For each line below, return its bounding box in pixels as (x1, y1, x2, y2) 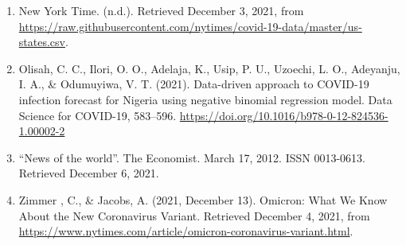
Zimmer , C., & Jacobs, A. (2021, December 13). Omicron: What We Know (18, 191, 388, 208)
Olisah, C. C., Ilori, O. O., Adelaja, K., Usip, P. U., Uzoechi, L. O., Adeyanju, (18, 60, 400, 76)
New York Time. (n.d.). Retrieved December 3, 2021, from (18, 2, 304, 18)
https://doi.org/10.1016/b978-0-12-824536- (179, 107, 388, 123)
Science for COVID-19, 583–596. (18, 107, 177, 123)
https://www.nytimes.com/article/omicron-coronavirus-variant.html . (18, 223, 353, 239)
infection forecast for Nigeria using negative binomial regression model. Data (18, 91, 392, 107)
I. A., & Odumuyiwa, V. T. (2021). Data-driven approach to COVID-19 (18, 76, 369, 92)
